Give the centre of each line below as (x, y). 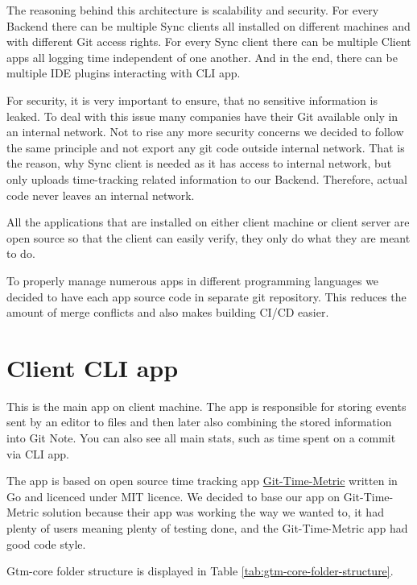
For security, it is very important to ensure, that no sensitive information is (192, 100)
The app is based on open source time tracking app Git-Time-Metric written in (202, 481)
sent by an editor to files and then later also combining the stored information (199, 422)
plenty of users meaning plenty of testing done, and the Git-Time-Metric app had (207, 527)
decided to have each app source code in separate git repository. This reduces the (206, 296)
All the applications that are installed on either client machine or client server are (208, 222)
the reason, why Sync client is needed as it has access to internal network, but (199, 163)
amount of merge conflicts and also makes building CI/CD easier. (168, 312)
